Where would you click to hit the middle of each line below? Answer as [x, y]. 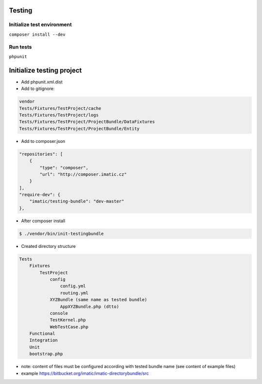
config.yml [73, 286]
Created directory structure [49, 246]
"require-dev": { [40, 195]
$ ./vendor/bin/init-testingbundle [61, 233]
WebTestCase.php [69, 327]
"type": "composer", [64, 168]
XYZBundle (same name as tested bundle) [98, 300]
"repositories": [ [41, 154]
